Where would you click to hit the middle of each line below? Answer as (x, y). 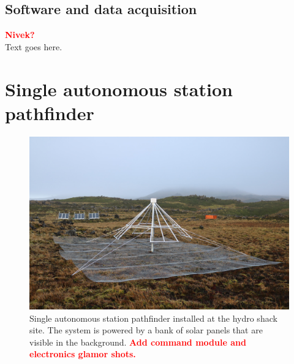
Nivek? (20, 35)
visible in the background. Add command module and (138, 342)
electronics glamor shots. (83, 354)
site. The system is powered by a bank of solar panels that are (146, 330)
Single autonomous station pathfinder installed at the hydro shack (153, 318)
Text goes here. (34, 46)
